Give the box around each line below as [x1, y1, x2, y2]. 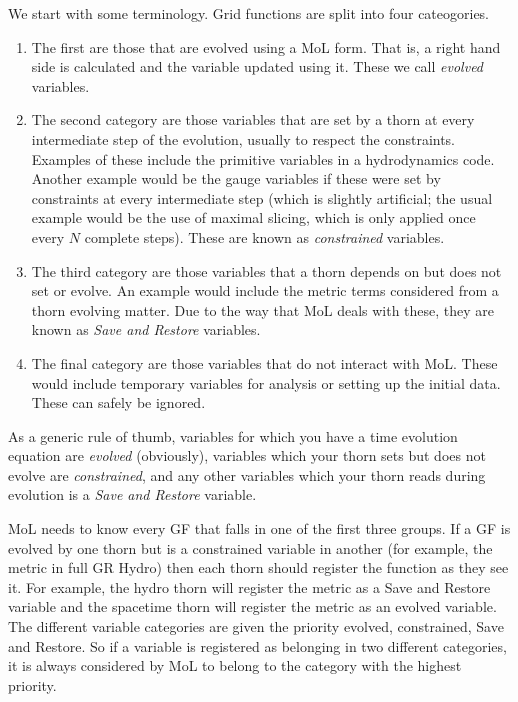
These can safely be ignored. [31, 392, 206, 413]
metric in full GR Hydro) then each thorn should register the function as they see [8, 557, 509, 578]
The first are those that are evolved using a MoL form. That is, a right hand [31, 36, 501, 57]
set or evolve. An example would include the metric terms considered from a [31, 280, 499, 301]
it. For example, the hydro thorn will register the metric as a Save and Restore [8, 576, 491, 597]
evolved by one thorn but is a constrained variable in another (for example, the [8, 537, 493, 558]
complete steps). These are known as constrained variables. [84, 226, 445, 247]
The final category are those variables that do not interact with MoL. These [31, 352, 498, 373]
